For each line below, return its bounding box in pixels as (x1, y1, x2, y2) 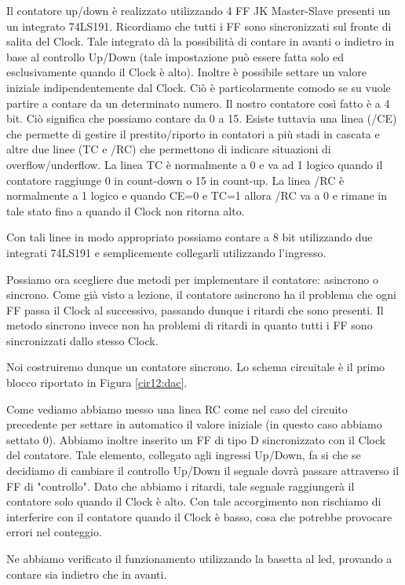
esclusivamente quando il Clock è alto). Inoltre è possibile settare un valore (6, 64, 367, 80)
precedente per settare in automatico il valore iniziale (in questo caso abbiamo (6, 416, 382, 432)
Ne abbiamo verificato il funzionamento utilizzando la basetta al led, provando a (6, 550, 392, 566)
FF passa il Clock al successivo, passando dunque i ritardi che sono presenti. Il (6, 301, 384, 318)
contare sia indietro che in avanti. (6, 565, 167, 582)
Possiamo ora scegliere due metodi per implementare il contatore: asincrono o (6, 270, 378, 287)
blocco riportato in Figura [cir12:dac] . (6, 374, 188, 391)
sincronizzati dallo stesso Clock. (6, 332, 159, 348)
